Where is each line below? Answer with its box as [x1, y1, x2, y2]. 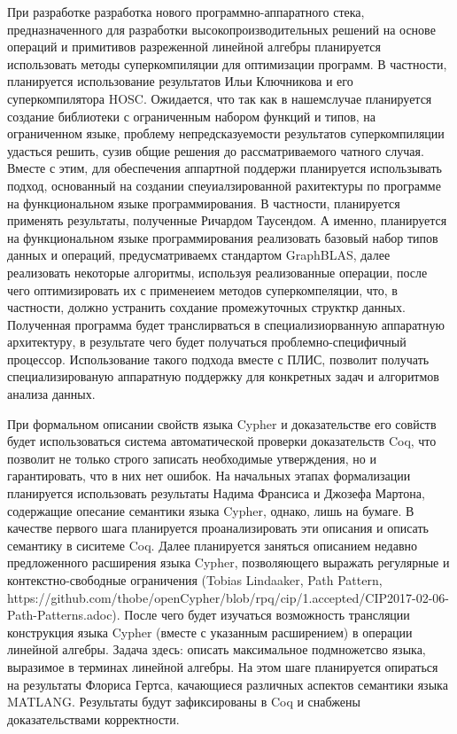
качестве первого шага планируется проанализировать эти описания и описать [7, 519, 429, 537]
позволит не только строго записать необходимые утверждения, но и [7, 449, 376, 467]
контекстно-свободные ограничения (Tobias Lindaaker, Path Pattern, [7, 571, 383, 589]
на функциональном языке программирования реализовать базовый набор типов [7, 228, 438, 246]
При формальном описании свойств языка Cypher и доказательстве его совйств [7, 414, 437, 433]
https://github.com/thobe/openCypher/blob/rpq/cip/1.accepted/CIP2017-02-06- [7, 588, 449, 606]
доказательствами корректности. [7, 709, 180, 728]
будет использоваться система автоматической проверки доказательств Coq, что [7, 432, 437, 450]
